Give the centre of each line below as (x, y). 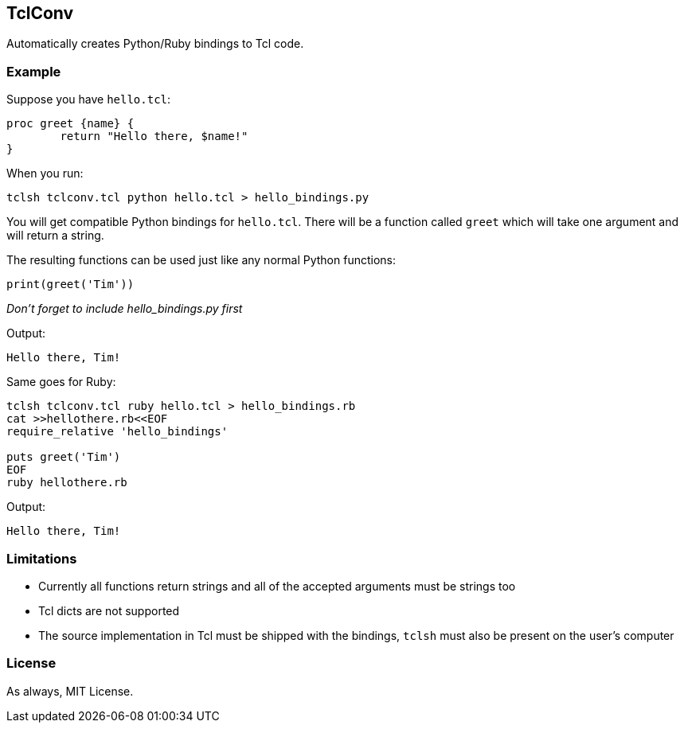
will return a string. (55, 236)
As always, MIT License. (70, 691)
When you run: (45, 173)
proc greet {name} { (70, 124)
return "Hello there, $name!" (154, 136)
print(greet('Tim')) (70, 285)
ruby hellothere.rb (67, 483)
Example (34, 71)
